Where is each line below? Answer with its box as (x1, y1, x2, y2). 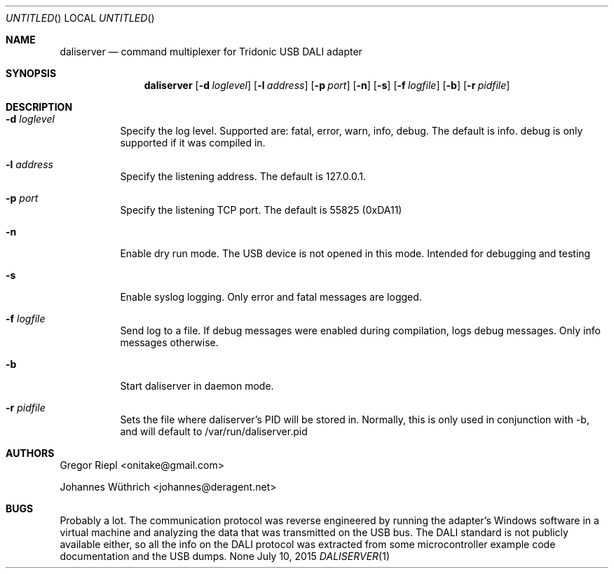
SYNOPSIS (6, 67, 57, 79)
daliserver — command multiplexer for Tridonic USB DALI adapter (60, 46, 362, 57)
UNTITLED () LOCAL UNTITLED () (6, 12, 155, 24)
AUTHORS (6, 447, 55, 459)
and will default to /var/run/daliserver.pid (120, 425, 308, 437)
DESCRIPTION (6, 101, 73, 113)
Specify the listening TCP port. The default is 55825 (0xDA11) (120, 204, 402, 216)
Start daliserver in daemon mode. (120, 380, 274, 392)
